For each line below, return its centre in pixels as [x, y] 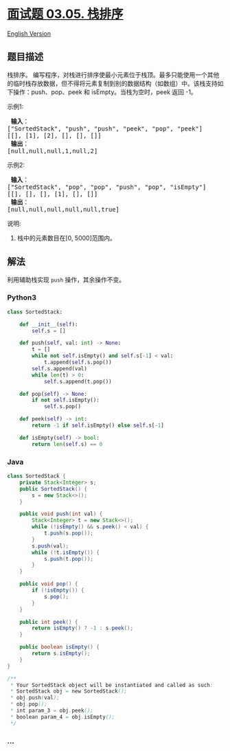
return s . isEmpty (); [61, 653]
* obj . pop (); [29, 704]
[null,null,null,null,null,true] [64, 209]
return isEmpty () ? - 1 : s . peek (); [83, 628]
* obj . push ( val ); [35, 698]
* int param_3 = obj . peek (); [52, 711]
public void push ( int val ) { [61, 514]
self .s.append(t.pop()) [78, 381]
